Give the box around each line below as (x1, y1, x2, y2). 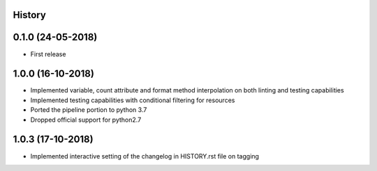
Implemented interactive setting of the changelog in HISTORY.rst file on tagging (30, 152, 260, 160)
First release (30, 49, 66, 58)
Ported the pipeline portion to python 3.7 (30, 106, 147, 114)
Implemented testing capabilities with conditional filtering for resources (30, 96, 235, 104)
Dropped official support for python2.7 (30, 115, 142, 124)
